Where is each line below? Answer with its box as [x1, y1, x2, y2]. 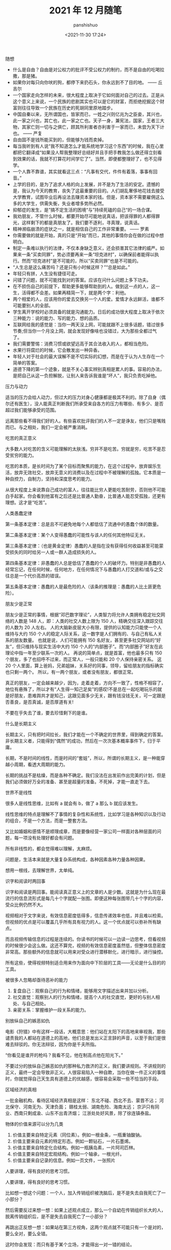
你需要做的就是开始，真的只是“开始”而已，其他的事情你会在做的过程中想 [12, 232, 164, 238]
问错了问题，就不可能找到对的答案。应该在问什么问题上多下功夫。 [12, 276, 151, 283]
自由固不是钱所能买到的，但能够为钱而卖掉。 [12, 136, 107, 143]
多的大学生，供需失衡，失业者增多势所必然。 [12, 200, 107, 207]
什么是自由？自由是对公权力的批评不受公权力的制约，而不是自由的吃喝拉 [12, 66, 164, 72]
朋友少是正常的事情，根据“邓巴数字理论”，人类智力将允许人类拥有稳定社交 [5, 611, 161, 618]
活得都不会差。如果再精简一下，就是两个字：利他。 [21, 289, 129, 296]
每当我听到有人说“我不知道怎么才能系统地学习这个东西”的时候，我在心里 [12, 143, 164, 149]
